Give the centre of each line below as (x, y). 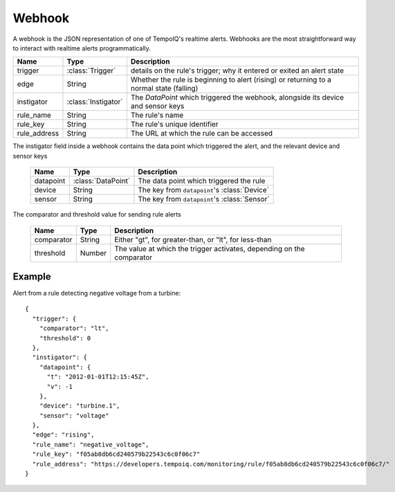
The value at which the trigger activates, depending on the (210, 248)
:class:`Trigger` (91, 71)
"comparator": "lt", (74, 328)
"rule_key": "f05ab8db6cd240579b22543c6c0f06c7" (116, 454)
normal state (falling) (164, 89)
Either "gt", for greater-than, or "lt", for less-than (193, 239)
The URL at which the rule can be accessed (202, 134)
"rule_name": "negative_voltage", (91, 444)
